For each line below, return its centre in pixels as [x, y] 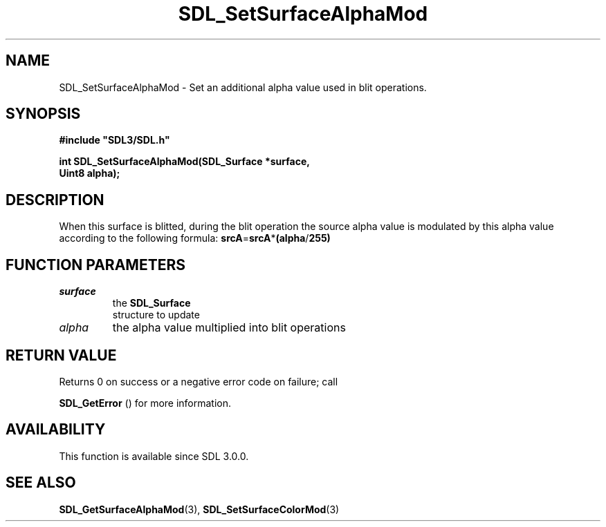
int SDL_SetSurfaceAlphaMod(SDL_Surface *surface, [184, 162]
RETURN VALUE [61, 355]
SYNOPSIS [43, 114]
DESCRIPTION [55, 200]
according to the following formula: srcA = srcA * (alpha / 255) [195, 238]
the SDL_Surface [151, 303]
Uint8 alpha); [90, 173]
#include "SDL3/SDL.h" [114, 140]
